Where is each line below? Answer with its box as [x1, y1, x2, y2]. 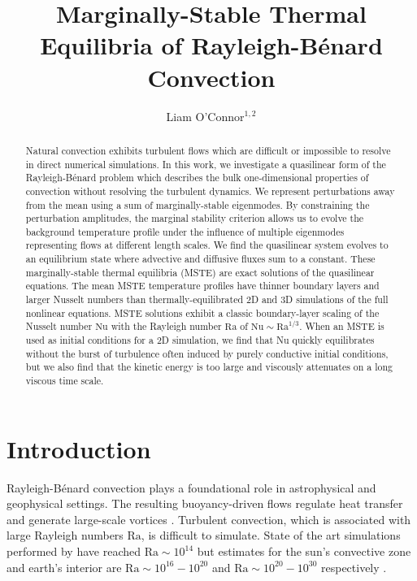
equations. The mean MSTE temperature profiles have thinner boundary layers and [25, 279, 380, 293]
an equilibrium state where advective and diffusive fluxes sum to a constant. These [25, 252, 376, 266]
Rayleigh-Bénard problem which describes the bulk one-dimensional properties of [25, 171, 369, 184]
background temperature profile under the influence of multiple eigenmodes [25, 224, 345, 238]
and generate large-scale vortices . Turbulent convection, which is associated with [7, 510, 411, 527]
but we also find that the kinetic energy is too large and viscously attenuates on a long [25, 360, 393, 374]
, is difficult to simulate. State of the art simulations [141, 527, 401, 544]
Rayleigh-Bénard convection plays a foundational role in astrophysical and [7, 479, 376, 496]
